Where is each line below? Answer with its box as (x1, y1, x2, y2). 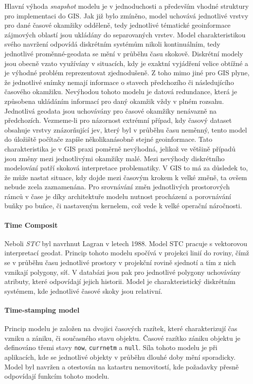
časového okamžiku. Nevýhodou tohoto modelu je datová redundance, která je (4, 86, 237, 97)
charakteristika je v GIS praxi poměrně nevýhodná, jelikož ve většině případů (4, 143, 235, 153)
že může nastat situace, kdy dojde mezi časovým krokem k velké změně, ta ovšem (4, 172, 247, 182)
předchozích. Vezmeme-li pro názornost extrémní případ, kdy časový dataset (4, 115, 232, 125)
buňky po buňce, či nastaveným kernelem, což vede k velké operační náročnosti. (4, 200, 242, 211)
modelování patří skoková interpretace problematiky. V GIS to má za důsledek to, (4, 163, 248, 173)
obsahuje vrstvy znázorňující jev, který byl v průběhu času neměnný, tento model (4, 124, 247, 134)
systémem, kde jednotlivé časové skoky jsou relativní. (4, 285, 163, 296)
